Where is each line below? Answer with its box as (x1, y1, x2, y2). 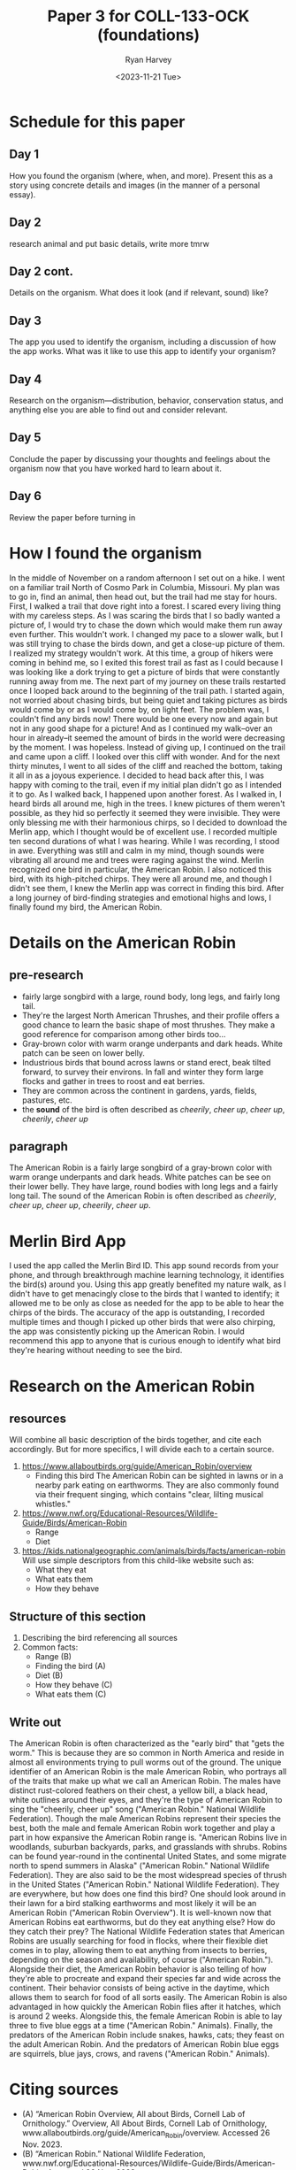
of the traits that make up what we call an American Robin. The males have (9, 1775, 281, 1786)
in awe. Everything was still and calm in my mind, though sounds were (9, 845, 265, 856)
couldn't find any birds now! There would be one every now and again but (9, 713, 278, 724)
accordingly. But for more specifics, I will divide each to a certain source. (9, 1444, 275, 1455)
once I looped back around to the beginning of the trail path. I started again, (9, 685, 285, 696)
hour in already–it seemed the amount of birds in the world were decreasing (9, 732, 285, 743)
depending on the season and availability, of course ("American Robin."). (9, 1954, 274, 1965)
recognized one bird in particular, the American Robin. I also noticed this (9, 864, 272, 874)
